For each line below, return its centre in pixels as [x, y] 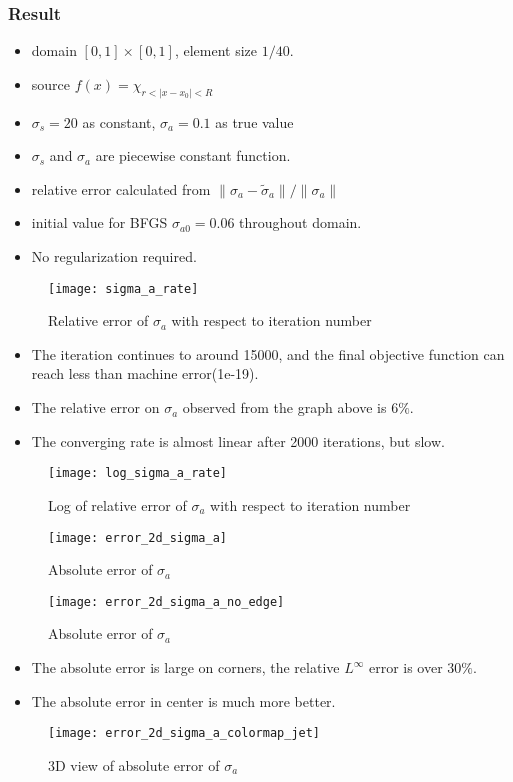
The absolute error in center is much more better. [183, 700]
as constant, [119, 121]
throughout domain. [300, 222]
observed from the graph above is [284, 407]
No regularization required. [114, 256]
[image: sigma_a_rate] [123, 288]
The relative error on [95, 407]
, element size [216, 50]
